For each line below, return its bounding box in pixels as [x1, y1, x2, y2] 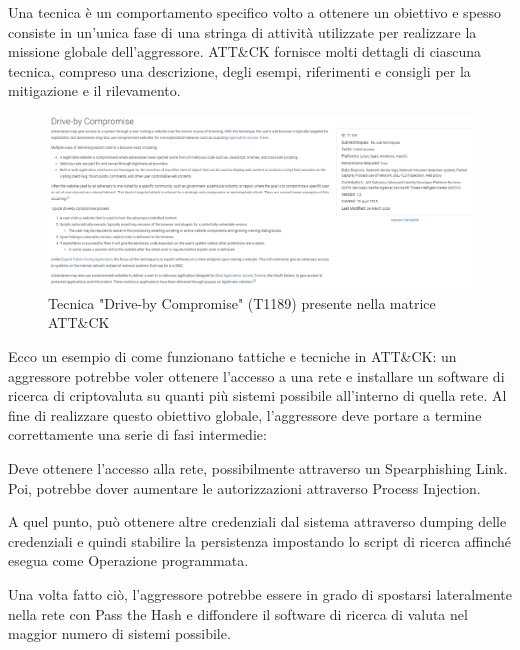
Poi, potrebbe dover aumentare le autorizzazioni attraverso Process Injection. [8, 477, 481, 498]
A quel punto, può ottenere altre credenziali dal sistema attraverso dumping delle [8, 511, 507, 532]
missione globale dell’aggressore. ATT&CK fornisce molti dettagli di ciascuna [8, 41, 482, 62]
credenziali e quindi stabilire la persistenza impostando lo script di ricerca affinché [8, 530, 512, 551]
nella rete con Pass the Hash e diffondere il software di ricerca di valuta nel [8, 603, 468, 624]
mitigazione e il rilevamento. [8, 80, 181, 101]
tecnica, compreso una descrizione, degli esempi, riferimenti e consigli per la [8, 60, 471, 81]
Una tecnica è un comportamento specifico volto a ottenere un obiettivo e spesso [8, 2, 502, 22]
